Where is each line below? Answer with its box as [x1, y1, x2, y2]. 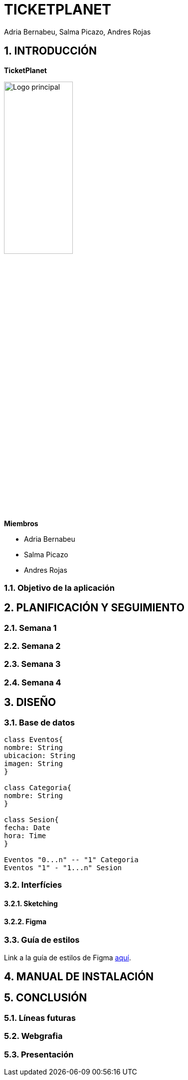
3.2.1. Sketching [4, 899, 58, 908]
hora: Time [4, 831, 46, 840]
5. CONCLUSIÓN [4, 991, 87, 1004]
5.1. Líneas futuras [4, 1012, 76, 1023]
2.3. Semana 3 [4, 659, 61, 669]
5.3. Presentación [4, 1049, 74, 1059]
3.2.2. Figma [4, 917, 47, 926]
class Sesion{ [4, 815, 59, 824]
